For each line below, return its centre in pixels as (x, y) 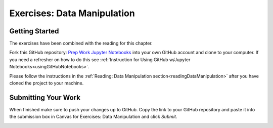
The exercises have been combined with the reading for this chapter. (81, 44)
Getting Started (34, 31)
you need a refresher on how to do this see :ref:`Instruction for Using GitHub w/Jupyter (100, 59)
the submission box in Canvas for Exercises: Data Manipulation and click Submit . (93, 117)
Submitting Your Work (45, 97)
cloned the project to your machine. (47, 83)
